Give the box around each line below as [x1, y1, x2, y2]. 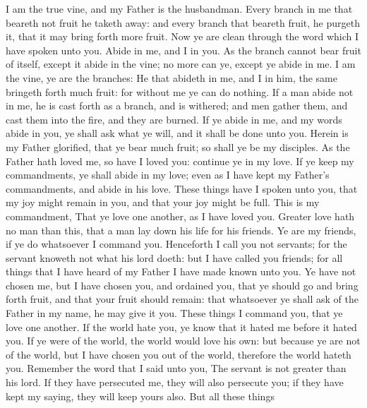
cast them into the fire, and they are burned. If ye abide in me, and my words [6, 112, 342, 126]
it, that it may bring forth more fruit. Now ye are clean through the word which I [6, 29, 359, 44]
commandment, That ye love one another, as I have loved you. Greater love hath [6, 208, 355, 223]
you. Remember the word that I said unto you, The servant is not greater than [6, 361, 347, 376]
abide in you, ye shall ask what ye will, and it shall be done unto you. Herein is [6, 126, 349, 140]
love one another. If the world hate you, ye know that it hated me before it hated [6, 319, 357, 334]
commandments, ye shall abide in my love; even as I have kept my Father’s [6, 167, 330, 182]
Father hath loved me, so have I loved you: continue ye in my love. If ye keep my [6, 153, 354, 168]
